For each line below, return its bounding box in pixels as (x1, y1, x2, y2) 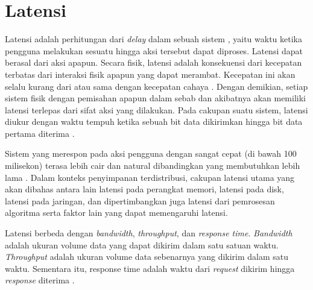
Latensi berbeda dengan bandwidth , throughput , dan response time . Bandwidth (5, 227, 292, 239)
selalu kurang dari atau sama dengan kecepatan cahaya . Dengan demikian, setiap (5, 80, 308, 92)
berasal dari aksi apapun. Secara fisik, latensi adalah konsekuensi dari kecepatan (5, 56, 302, 69)
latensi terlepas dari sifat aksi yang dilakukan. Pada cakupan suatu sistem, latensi (5, 103, 308, 116)
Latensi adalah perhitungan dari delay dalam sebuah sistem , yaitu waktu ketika (5, 33, 302, 45)
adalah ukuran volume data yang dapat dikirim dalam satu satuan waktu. (5, 238, 279, 251)
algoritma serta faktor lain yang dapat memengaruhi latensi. (5, 206, 228, 219)
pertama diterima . (5, 127, 75, 139)
